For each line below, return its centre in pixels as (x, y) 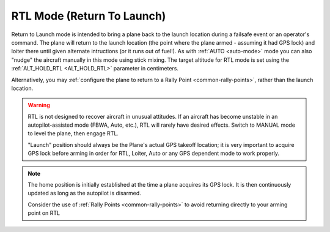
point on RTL (44, 213)
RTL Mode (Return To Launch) (89, 16)
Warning (39, 105)
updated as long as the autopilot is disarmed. (85, 193)
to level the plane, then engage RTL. (73, 133)
